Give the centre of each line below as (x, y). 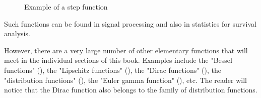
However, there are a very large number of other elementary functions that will (126, 50)
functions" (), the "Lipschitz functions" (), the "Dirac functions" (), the (113, 70)
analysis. (17, 33)
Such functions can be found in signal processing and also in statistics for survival (130, 23)
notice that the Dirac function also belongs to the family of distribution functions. (131, 90)
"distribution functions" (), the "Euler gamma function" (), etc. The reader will (125, 80)
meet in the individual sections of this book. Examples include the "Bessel (118, 60)
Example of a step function (66, 7)
